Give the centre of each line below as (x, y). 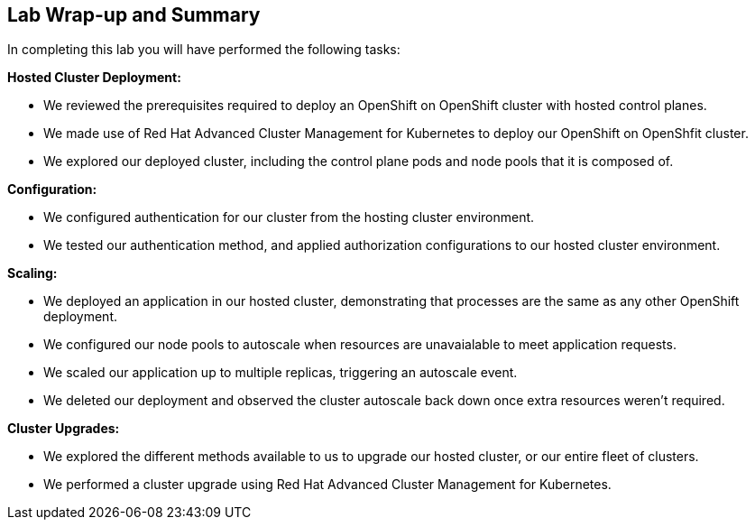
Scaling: (32, 273)
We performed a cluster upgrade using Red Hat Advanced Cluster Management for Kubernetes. (327, 485)
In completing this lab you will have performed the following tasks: (204, 50)
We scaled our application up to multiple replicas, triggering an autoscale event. (281, 373)
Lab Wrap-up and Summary (134, 15)
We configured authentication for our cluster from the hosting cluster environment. (289, 217)
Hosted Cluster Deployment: (94, 78)
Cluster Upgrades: (64, 429)
